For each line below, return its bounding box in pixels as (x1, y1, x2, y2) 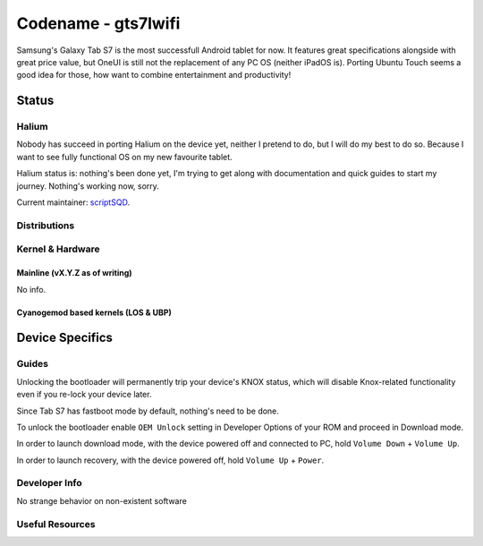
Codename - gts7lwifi (16, 13, 181, 33)
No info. (16, 284, 47, 294)
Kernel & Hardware (16, 243, 100, 255)
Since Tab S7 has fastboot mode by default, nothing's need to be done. (16, 405, 279, 416)
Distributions (16, 219, 75, 232)
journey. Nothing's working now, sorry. (16, 180, 160, 192)
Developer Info (16, 477, 82, 490)
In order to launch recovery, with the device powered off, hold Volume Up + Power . (16, 455, 325, 465)
